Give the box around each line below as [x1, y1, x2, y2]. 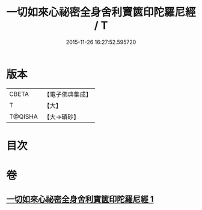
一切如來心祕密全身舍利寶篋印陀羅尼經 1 [6, 194, 155, 205]
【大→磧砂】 [43, 112, 80, 121]
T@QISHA [9, 112, 38, 121]
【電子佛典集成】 [43, 90, 92, 98]
